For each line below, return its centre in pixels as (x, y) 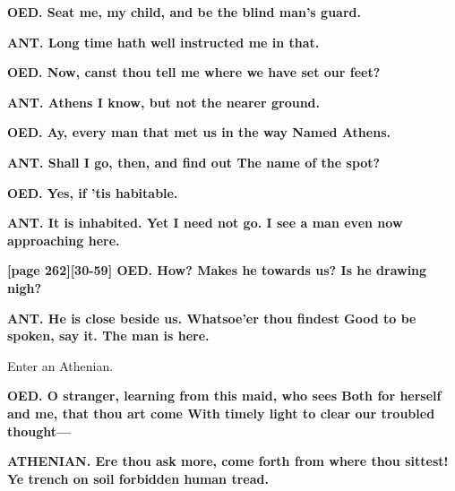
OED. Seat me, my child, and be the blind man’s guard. (184, 12)
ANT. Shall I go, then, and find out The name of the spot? (194, 162)
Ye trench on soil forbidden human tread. (138, 478)
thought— (39, 431)
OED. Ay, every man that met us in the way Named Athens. (199, 132)
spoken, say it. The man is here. (108, 336)
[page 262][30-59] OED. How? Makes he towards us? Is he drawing (217, 270)
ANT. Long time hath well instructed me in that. (163, 42)
